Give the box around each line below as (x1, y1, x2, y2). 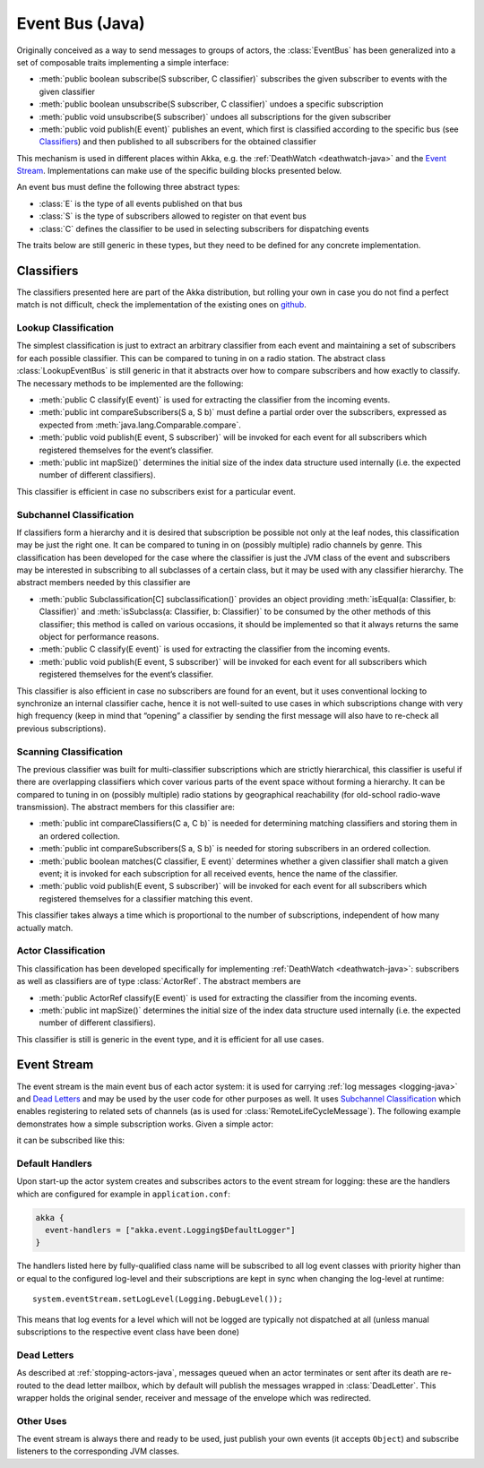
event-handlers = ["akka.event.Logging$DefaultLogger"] (45, 1225, 296, 1236)
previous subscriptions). (16, 722, 107, 734)
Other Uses (16, 1414, 67, 1427)
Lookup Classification (16, 322, 114, 334)
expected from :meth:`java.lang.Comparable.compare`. (39, 419, 242, 430)
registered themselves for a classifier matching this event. (39, 893, 253, 904)
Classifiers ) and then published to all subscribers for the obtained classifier (39, 136, 317, 147)
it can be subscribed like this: (16, 1135, 125, 1146)
